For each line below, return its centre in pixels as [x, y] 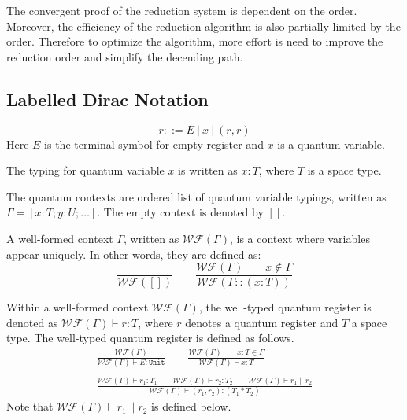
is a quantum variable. [331, 144]
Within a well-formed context [78, 307]
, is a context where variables [300, 238]
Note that [30, 406]
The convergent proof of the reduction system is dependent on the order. [182, 10]
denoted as [32, 322]
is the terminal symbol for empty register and [154, 144]
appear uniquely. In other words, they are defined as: [134, 254]
